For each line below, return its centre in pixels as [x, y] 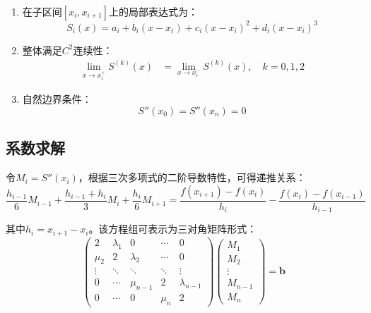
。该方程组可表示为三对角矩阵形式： [173, 229]
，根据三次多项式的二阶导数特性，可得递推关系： [192, 177]
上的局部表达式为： [154, 11]
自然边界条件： [57, 99]
